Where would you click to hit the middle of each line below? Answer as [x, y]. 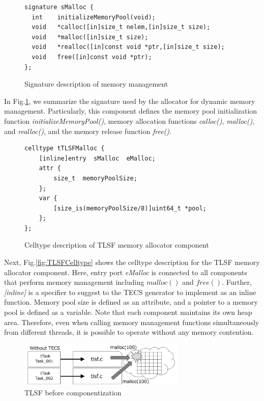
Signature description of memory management [96, 84]
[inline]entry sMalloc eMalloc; [97, 158]
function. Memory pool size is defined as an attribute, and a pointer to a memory [131, 302]
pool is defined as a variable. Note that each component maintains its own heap [128, 312]
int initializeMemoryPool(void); [94, 17]
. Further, [237, 282]
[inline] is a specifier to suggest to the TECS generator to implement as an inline [130, 292]
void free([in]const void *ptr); [92, 57]
